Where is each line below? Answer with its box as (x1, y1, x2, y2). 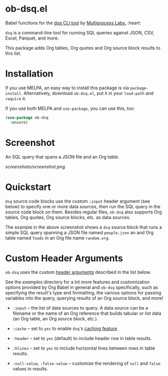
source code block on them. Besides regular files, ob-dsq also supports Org (5, 209, 162, 215)
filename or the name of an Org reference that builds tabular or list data (12, 310, 161, 317)
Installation (5, 68, 54, 80)
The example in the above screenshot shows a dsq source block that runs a (5, 224, 162, 230)
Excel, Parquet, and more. (5, 35, 59, 41)
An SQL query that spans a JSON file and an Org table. (5, 154, 120, 160)
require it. (5, 95, 27, 101)
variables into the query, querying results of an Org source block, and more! (5, 295, 163, 302)
